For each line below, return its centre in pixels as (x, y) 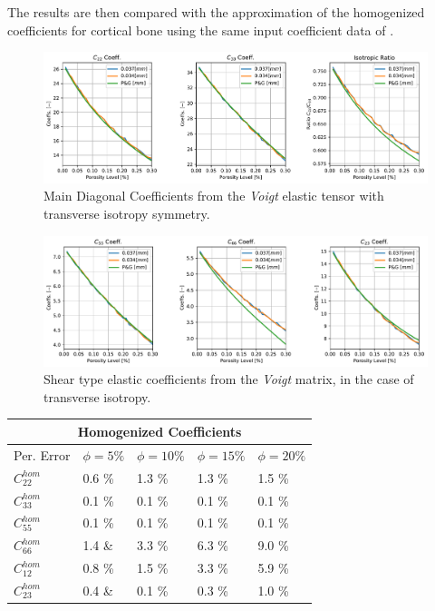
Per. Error (42, 454)
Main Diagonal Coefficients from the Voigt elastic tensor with (214, 196)
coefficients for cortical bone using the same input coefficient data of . (201, 30)
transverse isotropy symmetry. (127, 214)
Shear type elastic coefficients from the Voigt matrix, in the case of (229, 379)
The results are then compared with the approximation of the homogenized (216, 12)
